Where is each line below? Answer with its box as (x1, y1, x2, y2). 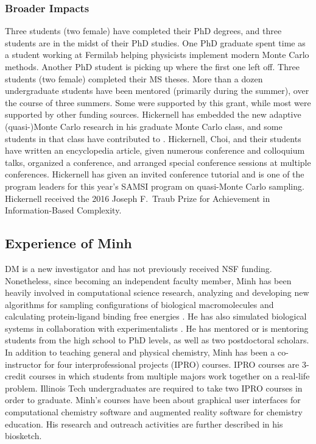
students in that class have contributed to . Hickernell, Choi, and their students (5, 132, 301, 145)
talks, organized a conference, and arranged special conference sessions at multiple (5, 156, 311, 168)
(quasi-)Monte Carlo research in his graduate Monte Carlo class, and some (5, 120, 283, 132)
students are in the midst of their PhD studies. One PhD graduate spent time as (5, 36, 306, 49)
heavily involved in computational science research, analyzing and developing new (5, 286, 309, 299)
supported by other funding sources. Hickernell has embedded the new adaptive (5, 108, 301, 121)
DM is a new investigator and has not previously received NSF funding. (5, 262, 272, 274)
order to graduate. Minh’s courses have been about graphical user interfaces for (5, 393, 301, 406)
